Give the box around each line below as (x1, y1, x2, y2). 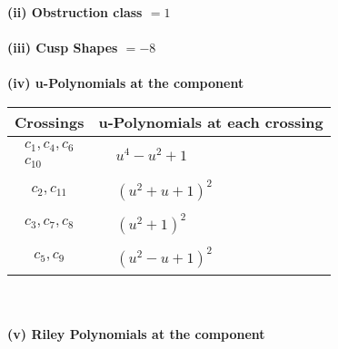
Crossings (15, 111, 84, 132)
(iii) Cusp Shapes (7, 38, 118, 57)
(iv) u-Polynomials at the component (7, 73, 244, 92)
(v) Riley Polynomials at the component (7, 325, 265, 344)
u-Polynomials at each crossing (98, 111, 323, 132)
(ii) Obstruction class (7, 3, 143, 21)
